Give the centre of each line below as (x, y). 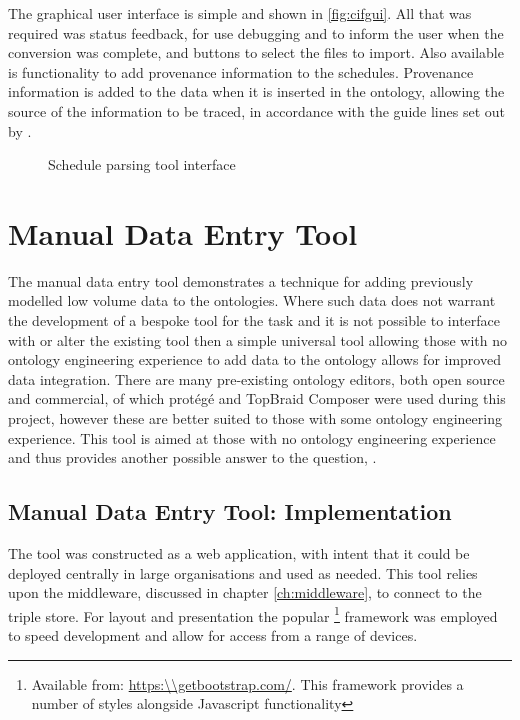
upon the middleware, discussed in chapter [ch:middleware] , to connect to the (245, 592)
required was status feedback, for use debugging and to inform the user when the (256, 32)
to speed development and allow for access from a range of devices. (213, 635)
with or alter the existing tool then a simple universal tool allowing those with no (257, 339)
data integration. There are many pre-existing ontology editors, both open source (256, 378)
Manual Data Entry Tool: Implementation (230, 511)
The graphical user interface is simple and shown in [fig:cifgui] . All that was (240, 13)
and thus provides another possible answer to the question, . (192, 457)
